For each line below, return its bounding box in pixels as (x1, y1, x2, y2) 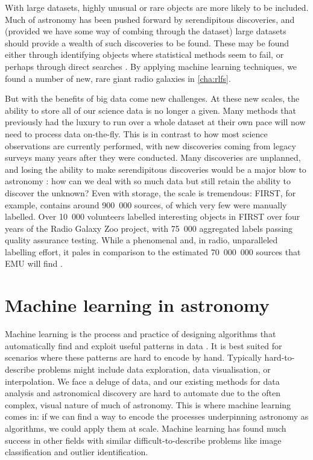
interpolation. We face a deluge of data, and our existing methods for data (5, 375, 280, 387)
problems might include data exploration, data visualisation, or (37, 362, 271, 375)
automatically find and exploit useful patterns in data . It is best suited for (5, 339, 282, 352)
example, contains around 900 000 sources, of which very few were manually (5, 198, 287, 211)
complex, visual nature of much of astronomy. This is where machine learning (5, 398, 291, 411)
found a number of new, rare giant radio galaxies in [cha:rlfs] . (5, 72, 231, 84)
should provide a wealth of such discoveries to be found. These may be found (5, 36, 289, 49)
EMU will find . (5, 257, 63, 270)
